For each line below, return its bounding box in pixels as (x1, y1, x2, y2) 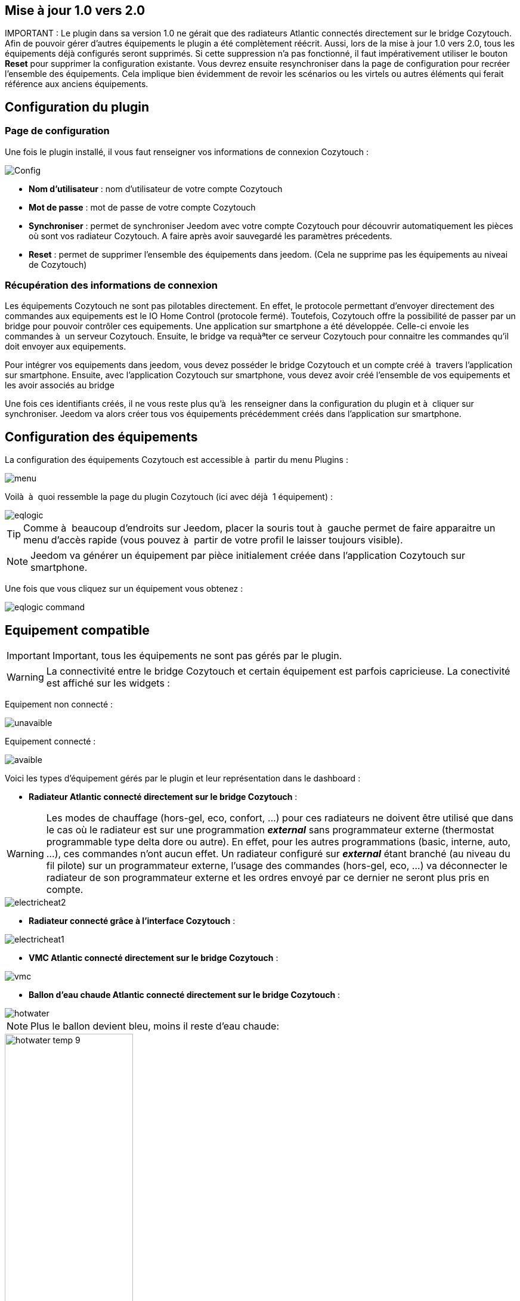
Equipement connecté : (5, 736, 96, 747)
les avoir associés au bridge (5, 380, 114, 391)
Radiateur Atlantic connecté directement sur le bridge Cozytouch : (29, 792, 298, 802)
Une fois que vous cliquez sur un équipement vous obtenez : (5, 583, 243, 594)
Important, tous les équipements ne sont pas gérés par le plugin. (52, 650, 342, 662)
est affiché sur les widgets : (46, 677, 170, 690)
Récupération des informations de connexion (5, 279, 218, 292)
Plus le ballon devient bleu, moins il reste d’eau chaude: (30, 1020, 280, 1033)
